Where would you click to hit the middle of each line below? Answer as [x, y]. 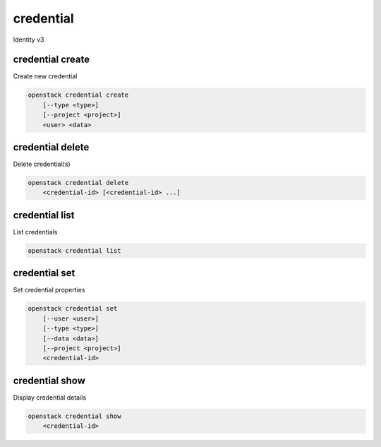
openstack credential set [73, 309]
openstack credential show [74, 416]
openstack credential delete [78, 183]
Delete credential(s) [42, 164]
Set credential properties [49, 290]
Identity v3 [29, 40]
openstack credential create [78, 95]
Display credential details [50, 397]
